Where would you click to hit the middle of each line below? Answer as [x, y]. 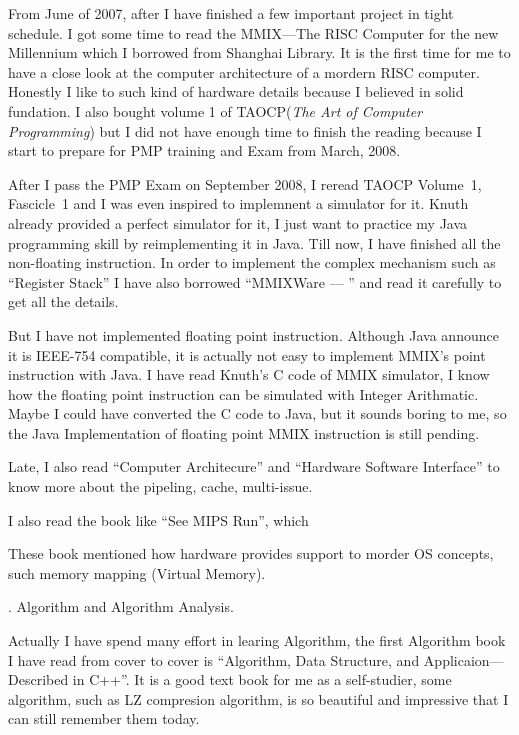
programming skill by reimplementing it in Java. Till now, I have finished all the [254, 242]
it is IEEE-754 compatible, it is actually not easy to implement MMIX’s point [247, 354]
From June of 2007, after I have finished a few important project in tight [231, 13]
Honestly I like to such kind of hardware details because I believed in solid [236, 91]
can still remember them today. [104, 718]
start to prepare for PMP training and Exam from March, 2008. [204, 150]
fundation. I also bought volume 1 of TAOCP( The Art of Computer [215, 110]
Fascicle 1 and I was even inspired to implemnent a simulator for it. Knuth [238, 203]
